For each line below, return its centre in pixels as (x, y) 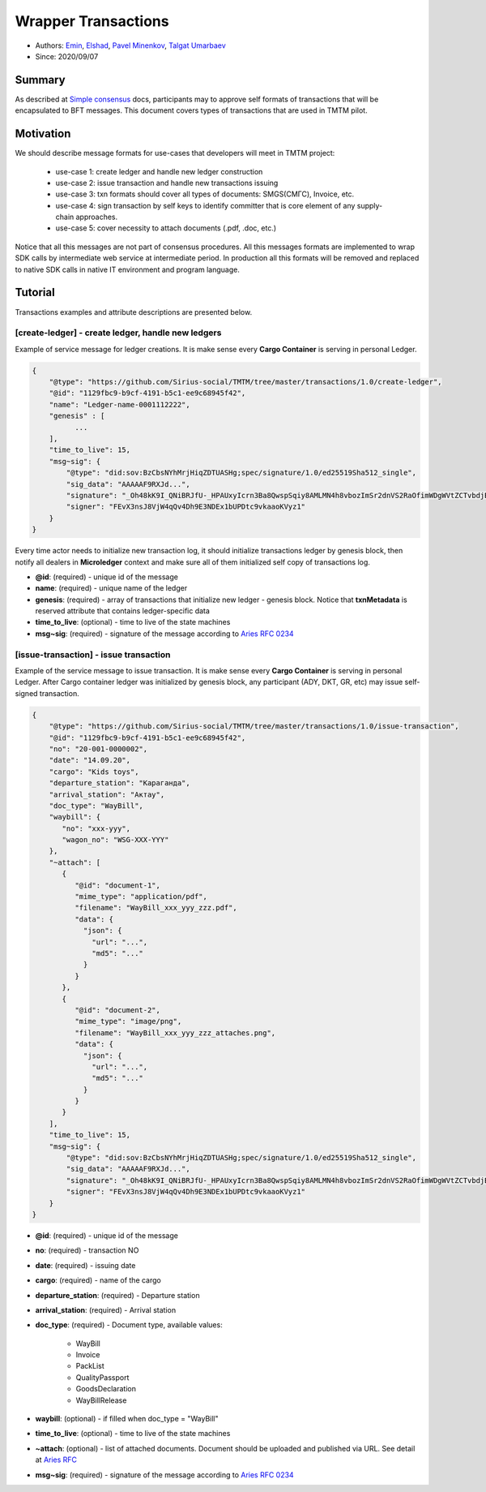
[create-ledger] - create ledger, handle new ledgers (118, 333)
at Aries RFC (56, 1460)
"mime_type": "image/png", (128, 1021)
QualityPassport (102, 1377)
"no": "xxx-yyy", (96, 828)
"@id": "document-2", (117, 1010)
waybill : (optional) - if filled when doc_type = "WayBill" (127, 1419)
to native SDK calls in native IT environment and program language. (128, 269)
